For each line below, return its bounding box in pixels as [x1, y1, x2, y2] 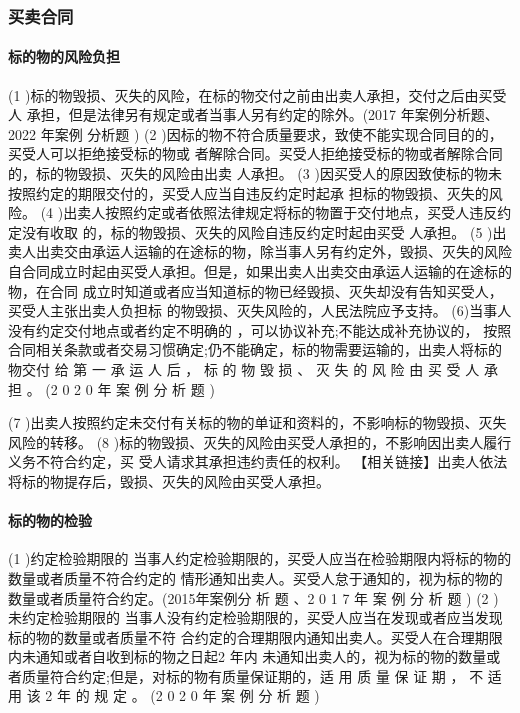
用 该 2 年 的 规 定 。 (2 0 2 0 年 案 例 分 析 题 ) [8, 685, 320, 706]
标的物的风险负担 [8, 46, 120, 67]
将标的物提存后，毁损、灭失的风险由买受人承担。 [8, 470, 330, 491]
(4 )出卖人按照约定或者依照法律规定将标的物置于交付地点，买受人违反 [40, 202, 498, 223]
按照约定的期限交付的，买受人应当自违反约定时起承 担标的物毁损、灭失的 [8, 182, 489, 203]
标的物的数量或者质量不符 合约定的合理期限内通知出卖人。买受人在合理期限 [8, 626, 503, 647]
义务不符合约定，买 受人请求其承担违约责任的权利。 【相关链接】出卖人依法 [8, 451, 508, 472]
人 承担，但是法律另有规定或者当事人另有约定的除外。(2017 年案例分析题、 [8, 104, 499, 125]
